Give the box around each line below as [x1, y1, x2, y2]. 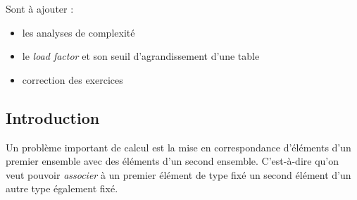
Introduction [6, 106, 100, 128]
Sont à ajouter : [6, 1, 74, 15]
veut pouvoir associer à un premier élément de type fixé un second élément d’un [6, 167, 351, 182]
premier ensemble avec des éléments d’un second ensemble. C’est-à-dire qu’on [6, 154, 339, 168]
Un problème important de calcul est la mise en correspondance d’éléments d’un [6, 139, 351, 154]
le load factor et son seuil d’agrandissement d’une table [22, 49, 260, 63]
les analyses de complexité [22, 25, 135, 39]
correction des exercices [22, 72, 123, 87]
